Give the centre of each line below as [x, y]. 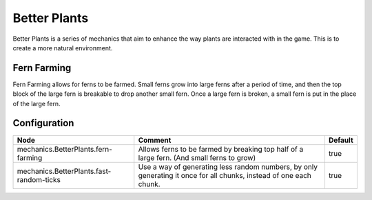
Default [341, 140]
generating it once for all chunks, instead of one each [225, 175]
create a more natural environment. [63, 48]
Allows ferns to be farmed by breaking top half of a [221, 149]
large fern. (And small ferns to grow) [197, 157]
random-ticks [39, 179]
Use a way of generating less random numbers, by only [228, 167]
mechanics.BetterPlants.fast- [64, 171]
